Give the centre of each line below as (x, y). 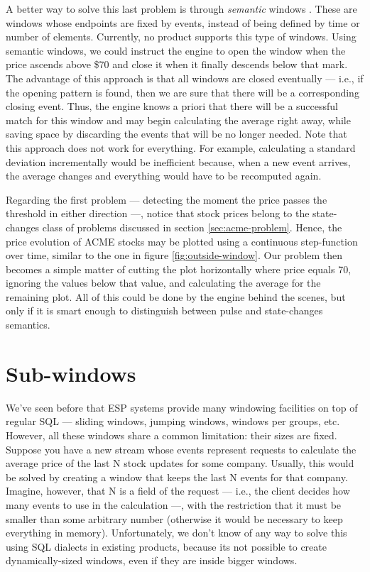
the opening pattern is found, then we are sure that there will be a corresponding (183, 92)
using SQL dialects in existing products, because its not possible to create (166, 546)
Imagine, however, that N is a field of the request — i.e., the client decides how (178, 491)
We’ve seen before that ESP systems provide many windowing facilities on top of (182, 407)
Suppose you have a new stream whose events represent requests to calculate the (181, 449)
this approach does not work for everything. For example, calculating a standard (181, 147)
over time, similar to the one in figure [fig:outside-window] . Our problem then (174, 255)
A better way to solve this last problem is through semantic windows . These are (181, 9)
